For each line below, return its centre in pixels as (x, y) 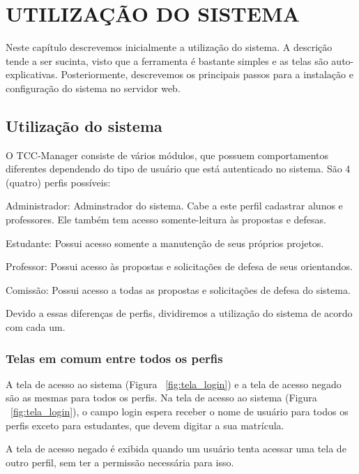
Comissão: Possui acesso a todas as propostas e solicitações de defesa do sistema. (178, 289)
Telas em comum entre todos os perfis (114, 358)
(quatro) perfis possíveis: (58, 182)
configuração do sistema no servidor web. (93, 88)
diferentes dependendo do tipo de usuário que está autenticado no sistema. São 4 (178, 169)
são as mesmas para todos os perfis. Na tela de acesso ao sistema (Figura (161, 398)
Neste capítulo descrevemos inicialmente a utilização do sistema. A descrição (169, 47)
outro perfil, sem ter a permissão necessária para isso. (120, 462)
